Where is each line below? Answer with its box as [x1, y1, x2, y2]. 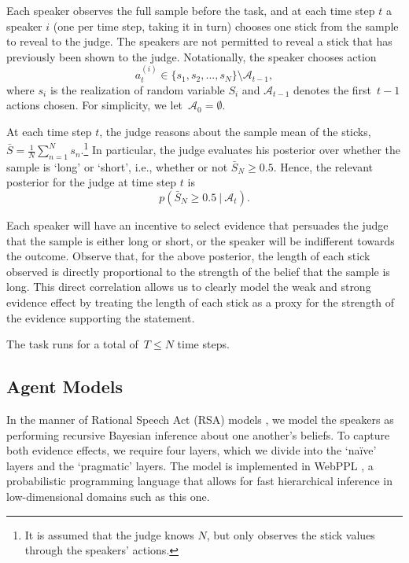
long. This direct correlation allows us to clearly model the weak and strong [6, 278, 371, 295]
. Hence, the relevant [273, 158, 374, 175]
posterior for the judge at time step [6, 174, 177, 190]
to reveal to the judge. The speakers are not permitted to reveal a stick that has [6, 33, 392, 50]
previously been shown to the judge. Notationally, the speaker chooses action [6, 48, 377, 64]
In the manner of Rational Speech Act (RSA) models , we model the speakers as [6, 410, 394, 427]
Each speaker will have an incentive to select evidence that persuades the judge [6, 217, 389, 234]
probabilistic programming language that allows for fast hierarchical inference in [6, 473, 392, 489]
